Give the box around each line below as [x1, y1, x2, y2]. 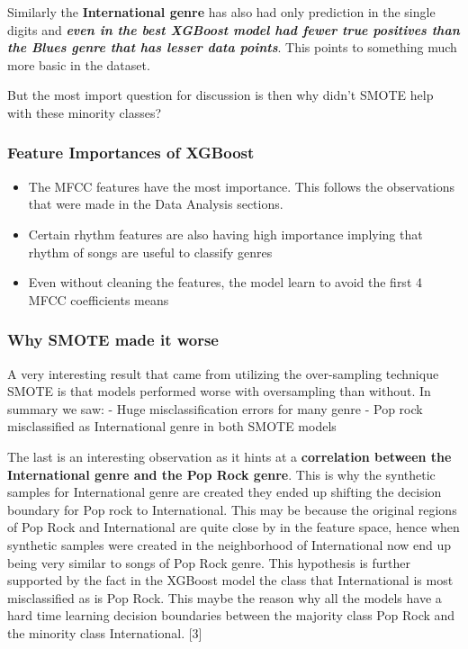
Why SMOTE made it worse [7, 329, 219, 351]
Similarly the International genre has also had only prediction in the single [7, 3, 436, 21]
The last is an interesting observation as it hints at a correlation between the [7, 446, 452, 465]
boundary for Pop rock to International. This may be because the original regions [7, 500, 457, 518]
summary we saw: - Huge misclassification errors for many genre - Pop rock [7, 399, 423, 418]
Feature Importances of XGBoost [7, 141, 255, 164]
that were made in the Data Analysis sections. [28, 194, 283, 213]
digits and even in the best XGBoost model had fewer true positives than [7, 20, 460, 39]
